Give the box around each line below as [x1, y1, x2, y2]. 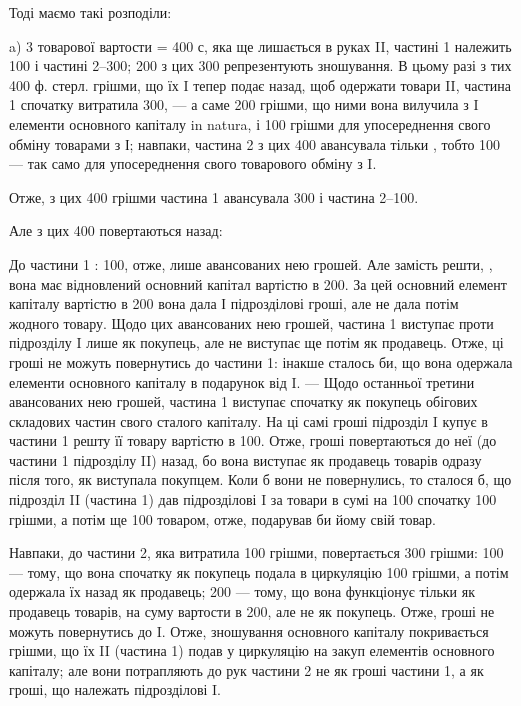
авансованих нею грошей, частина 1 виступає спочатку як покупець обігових [9, 391, 478, 412]
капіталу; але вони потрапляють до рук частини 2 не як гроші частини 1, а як [9, 659, 484, 680]
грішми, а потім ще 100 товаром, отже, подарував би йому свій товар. [9, 508, 436, 529]
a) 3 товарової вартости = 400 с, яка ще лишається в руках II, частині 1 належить [9, 35, 512, 56]
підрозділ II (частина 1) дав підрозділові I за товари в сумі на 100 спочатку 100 [9, 489, 497, 510]
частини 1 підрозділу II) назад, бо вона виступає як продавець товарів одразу [9, 449, 482, 470]
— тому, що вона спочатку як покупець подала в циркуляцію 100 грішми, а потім [9, 561, 509, 582]
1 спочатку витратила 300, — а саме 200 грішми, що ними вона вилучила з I [9, 94, 479, 115]
